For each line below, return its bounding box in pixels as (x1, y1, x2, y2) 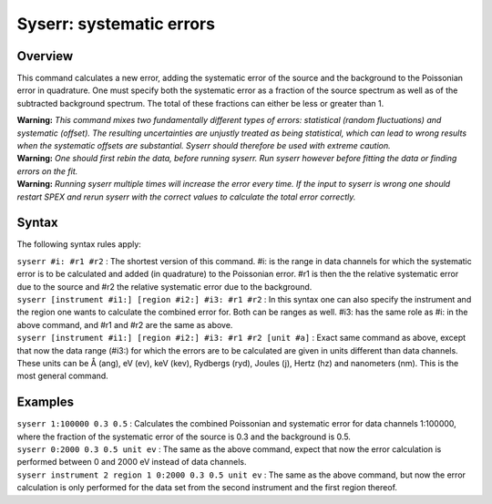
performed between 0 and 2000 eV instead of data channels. (16, 457, 247, 468)
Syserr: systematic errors (16, 14, 216, 34)
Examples (16, 395, 75, 410)
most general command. (16, 370, 108, 382)
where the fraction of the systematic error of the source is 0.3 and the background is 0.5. (16, 431, 351, 442)
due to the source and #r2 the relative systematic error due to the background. (16, 281, 313, 292)
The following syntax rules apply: (16, 239, 141, 250)
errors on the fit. (16, 165, 78, 177)
